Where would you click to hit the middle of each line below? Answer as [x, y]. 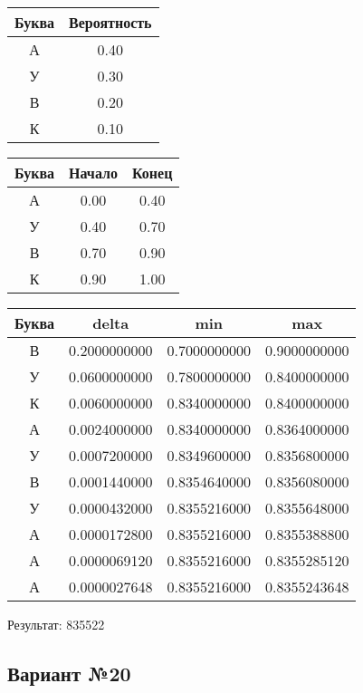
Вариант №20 [69, 673]
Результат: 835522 [56, 624]
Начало [93, 173]
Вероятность [110, 22]
